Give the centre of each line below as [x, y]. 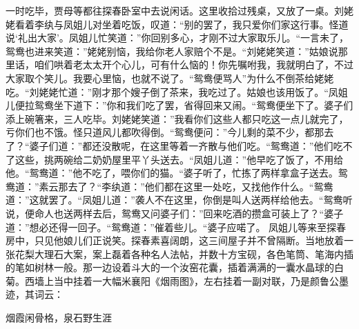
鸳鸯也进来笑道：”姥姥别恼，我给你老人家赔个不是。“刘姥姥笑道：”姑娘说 [172, 51]
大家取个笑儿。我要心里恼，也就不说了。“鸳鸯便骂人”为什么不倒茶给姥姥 [170, 78]
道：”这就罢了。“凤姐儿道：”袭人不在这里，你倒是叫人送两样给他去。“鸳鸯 [174, 200]
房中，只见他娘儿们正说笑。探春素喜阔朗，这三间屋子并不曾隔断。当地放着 [175, 240]
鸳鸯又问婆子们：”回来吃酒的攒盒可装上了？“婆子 [232, 213]
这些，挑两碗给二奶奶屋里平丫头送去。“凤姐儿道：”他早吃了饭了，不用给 [179, 159]
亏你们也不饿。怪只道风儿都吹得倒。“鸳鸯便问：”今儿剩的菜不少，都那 [165, 132]
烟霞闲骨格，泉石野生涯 [59, 318]
